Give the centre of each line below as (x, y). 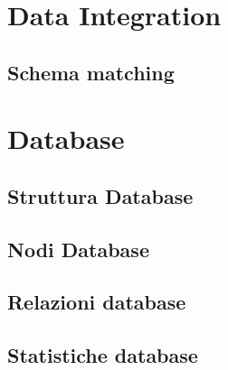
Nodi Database (78, 249)
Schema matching (91, 72)
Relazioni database (97, 302)
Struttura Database (100, 195)
